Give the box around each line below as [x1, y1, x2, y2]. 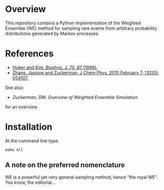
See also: [5, 85, 24, 91]
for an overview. [5, 103, 38, 110]
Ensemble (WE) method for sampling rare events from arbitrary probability [5, 25, 158, 31]
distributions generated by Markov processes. [5, 30, 99, 36]
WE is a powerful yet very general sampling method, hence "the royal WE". [5, 174, 158, 180]
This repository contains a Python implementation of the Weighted [5, 20, 141, 26]
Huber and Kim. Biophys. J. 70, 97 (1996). [12, 64, 98, 70]
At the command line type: [5, 138, 60, 144]
